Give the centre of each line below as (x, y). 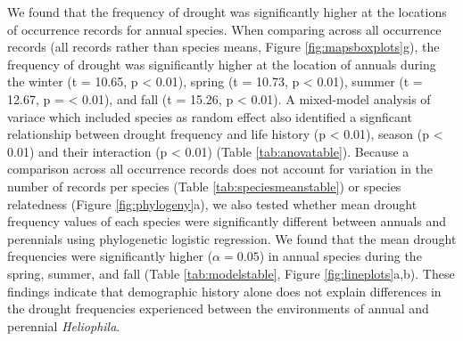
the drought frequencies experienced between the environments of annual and (218, 309)
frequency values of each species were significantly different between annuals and (227, 221)
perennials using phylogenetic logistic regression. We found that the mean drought (232, 238)
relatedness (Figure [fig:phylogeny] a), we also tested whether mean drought (212, 203)
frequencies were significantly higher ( (110, 256)
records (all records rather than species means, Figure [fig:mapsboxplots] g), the (223, 47)
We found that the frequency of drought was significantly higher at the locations (227, 12)
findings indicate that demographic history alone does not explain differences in (224, 291)
